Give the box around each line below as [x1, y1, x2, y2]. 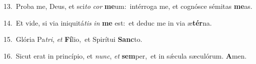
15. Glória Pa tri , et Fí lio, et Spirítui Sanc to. [3, 34, 142, 44]
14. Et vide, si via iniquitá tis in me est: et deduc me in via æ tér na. [3, 17, 212, 28]
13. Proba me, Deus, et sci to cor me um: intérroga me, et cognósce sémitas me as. [3, 1, 253, 11]
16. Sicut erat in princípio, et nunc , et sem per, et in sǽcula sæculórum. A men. [3, 50, 247, 61]
